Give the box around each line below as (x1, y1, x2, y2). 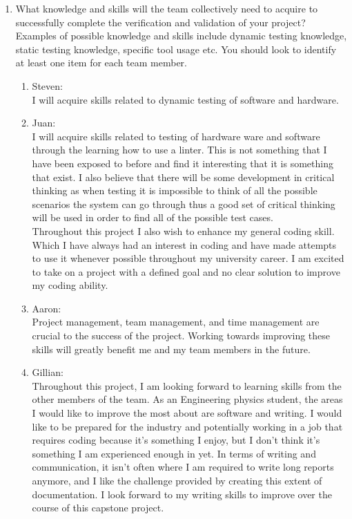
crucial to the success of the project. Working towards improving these (32, 328, 331, 343)
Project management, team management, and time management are (32, 314, 320, 329)
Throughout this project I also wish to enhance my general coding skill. (32, 223, 335, 238)
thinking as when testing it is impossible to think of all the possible (32, 183, 317, 198)
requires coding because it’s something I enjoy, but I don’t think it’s (32, 433, 320, 447)
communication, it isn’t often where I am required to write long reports (32, 460, 334, 474)
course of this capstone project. (32, 500, 164, 515)
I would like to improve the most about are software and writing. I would (32, 406, 342, 420)
